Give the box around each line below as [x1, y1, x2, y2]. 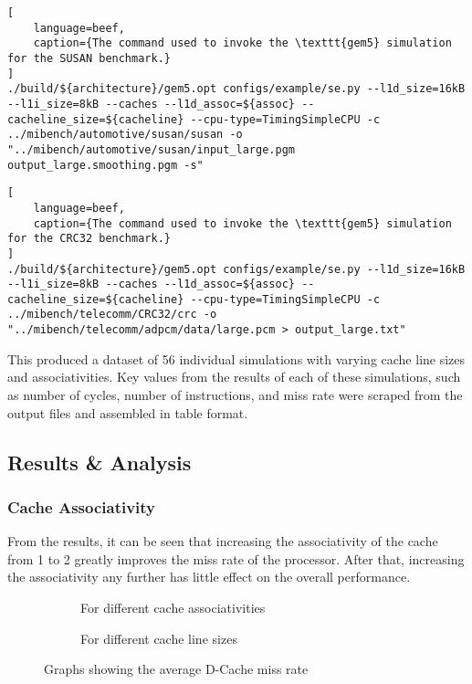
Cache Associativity [7, 495, 156, 518]
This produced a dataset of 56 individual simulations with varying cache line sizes [7, 349, 466, 368]
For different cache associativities [80, 597, 266, 616]
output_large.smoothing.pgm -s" [7, 158, 204, 172]
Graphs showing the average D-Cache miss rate [44, 659, 309, 679]
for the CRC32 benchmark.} [7, 232, 171, 246]
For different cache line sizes [80, 628, 237, 647]
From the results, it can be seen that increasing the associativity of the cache [7, 531, 438, 551]
